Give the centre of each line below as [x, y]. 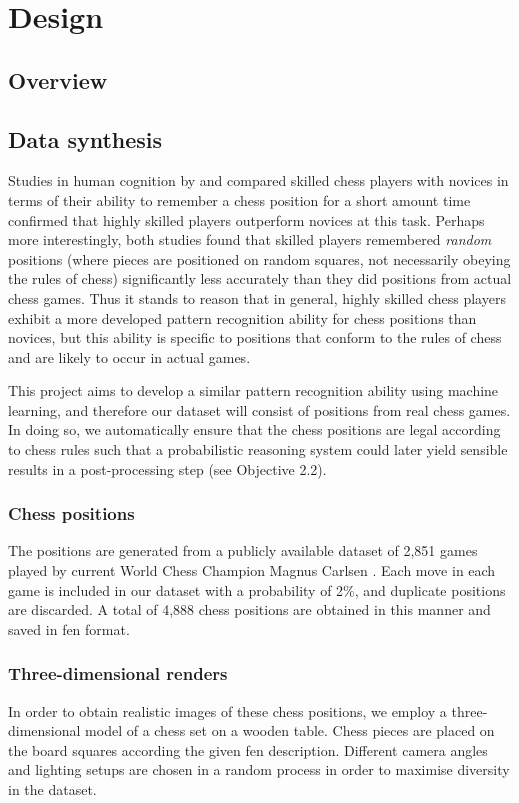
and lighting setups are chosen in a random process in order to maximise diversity [259, 769]
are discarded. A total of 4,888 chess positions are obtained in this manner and [249, 609]
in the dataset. [52, 789]
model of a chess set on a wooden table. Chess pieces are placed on [290, 730]
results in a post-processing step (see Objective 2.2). [167, 468]
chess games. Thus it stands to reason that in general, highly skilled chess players [257, 297]
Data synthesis [85, 138]
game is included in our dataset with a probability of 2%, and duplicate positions [257, 589]
